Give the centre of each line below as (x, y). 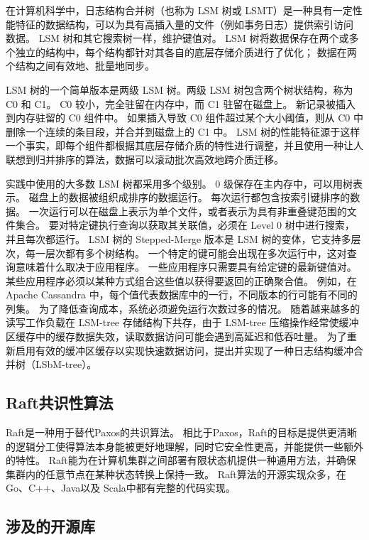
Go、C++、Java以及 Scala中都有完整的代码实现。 (121, 488)
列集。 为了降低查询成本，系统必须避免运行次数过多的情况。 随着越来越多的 (183, 308)
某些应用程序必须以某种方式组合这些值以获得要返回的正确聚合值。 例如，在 (181, 280)
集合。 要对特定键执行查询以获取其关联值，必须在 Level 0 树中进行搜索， (185, 225)
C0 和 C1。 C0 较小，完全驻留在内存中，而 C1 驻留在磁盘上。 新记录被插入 (181, 103)
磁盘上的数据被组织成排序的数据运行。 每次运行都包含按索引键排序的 (189, 197)
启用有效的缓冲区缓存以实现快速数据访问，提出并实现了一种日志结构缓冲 (184, 350)
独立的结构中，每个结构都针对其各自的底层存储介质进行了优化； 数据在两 (186, 52)
